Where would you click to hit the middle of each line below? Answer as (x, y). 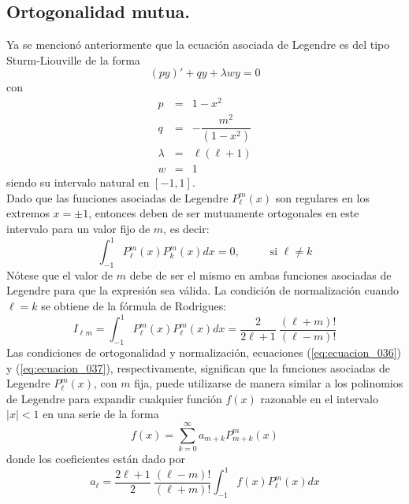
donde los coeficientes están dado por (96, 459)
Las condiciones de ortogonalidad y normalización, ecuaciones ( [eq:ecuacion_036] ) (204, 352)
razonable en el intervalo (319, 398)
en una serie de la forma (101, 414)
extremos (28, 213)
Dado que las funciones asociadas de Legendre (117, 197)
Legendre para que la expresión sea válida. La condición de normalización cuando (203, 290)
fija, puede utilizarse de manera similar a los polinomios (269, 383)
